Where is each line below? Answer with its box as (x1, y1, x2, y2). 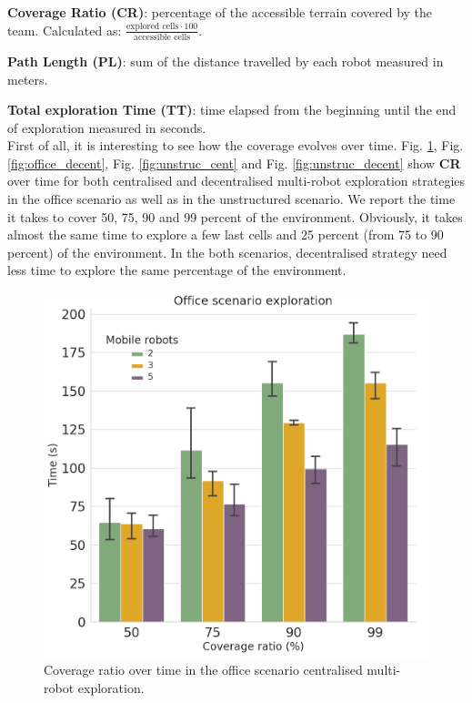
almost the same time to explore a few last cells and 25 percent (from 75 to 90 (7, 225, 444, 244)
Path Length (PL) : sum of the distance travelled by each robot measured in (7, 51, 444, 70)
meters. (7, 69, 48, 88)
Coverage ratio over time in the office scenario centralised (44, 660, 363, 679)
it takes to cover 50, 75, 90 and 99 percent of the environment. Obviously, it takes (7, 207, 463, 226)
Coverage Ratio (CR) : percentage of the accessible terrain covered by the (7, 3, 433, 21)
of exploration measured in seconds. (7, 117, 206, 137)
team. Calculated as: (7, 20, 122, 39)
